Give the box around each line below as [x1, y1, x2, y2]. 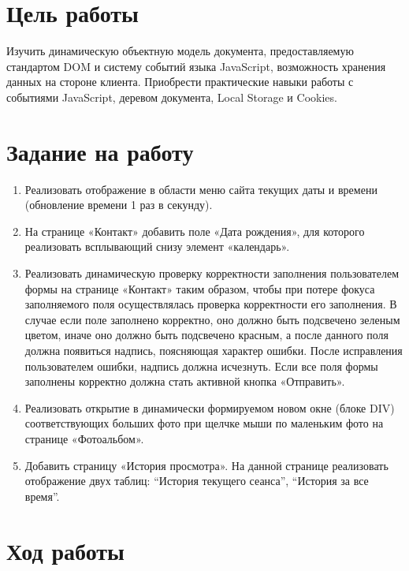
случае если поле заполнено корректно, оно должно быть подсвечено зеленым [24, 311, 400, 327]
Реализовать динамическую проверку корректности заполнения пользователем [24, 265, 400, 281]
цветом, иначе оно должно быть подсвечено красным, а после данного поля [24, 327, 389, 343]
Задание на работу [6, 135, 194, 167]
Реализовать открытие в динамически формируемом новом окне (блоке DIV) [24, 399, 395, 416]
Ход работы [6, 534, 125, 566]
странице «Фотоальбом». [24, 430, 144, 446]
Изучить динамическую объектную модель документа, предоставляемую [6, 43, 354, 59]
